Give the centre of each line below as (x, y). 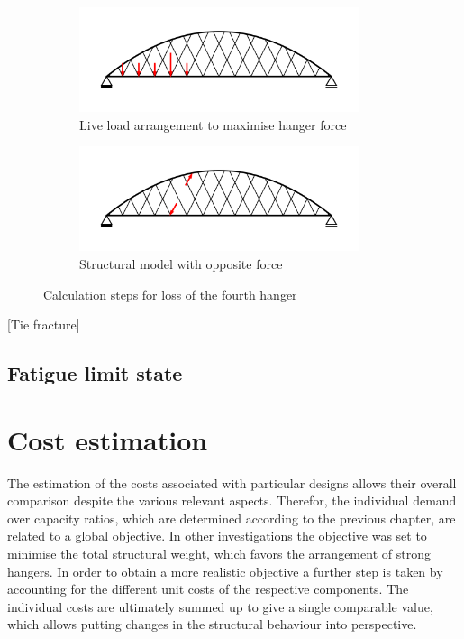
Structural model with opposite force (181, 263)
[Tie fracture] (44, 324)
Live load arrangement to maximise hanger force (213, 124)
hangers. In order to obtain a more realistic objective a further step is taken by (225, 571)
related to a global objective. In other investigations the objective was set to (217, 536)
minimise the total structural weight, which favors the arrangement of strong (219, 554)
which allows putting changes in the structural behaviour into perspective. (212, 624)
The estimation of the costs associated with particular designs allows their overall (232, 482)
